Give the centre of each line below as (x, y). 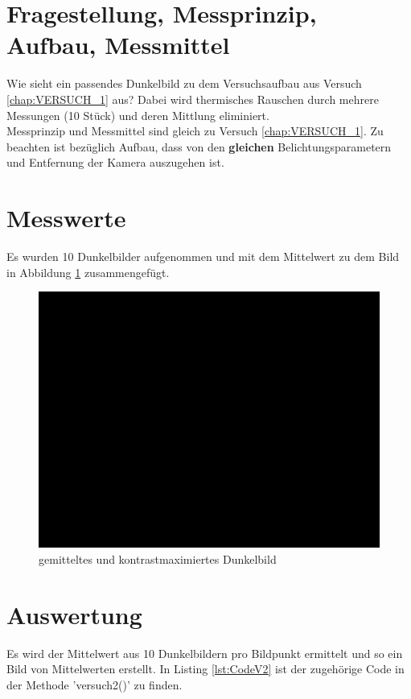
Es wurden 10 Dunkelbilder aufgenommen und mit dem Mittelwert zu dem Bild (203, 256)
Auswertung (74, 614)
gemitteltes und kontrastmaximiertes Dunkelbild (158, 558)
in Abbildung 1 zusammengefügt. (88, 272)
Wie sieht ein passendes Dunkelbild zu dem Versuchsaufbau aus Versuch (184, 83)
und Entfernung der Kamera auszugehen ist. (115, 162)
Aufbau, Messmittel (118, 45)
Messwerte (66, 218)
